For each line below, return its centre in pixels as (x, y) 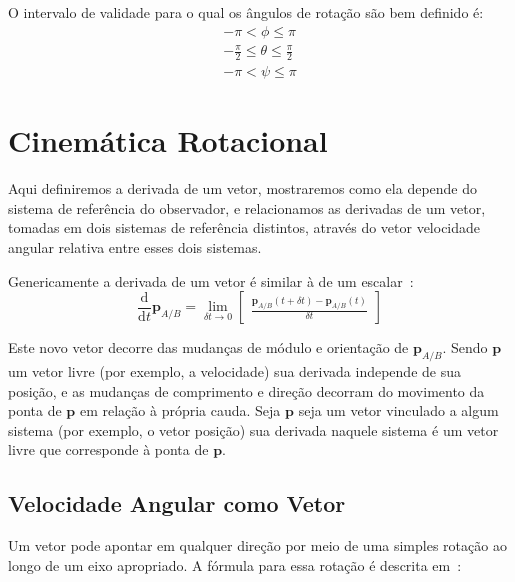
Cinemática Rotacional (168, 140)
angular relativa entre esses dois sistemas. (135, 246)
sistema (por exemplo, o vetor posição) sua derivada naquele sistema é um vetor (253, 429)
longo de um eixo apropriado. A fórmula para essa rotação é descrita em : (235, 564)
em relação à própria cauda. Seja (180, 410)
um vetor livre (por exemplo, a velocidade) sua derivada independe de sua (234, 370)
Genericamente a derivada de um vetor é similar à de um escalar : (211, 280)
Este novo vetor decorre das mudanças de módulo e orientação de (208, 347)
